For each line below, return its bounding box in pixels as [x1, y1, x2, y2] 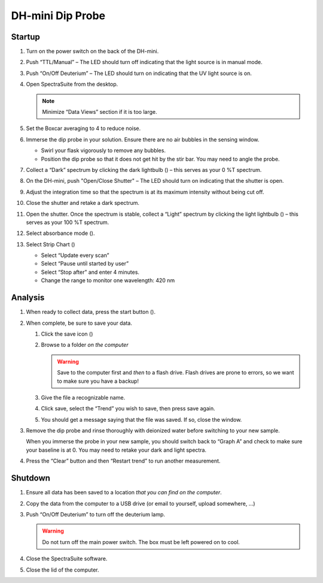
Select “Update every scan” [41, 252, 109, 259]
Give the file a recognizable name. [41, 394, 126, 401]
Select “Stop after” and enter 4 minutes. [41, 268, 140, 276]
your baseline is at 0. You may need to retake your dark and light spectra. [26, 446, 206, 454]
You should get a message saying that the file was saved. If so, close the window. [41, 416, 242, 423]
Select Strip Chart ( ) [26, 240, 75, 248]
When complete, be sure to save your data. [26, 319, 133, 327]
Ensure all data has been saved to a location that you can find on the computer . [26, 489, 223, 496]
